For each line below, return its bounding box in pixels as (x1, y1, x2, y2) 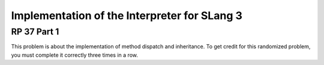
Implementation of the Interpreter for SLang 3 (11, 9, 243, 22)
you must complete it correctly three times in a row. (11, 51, 138, 58)
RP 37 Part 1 (11, 26, 59, 37)
